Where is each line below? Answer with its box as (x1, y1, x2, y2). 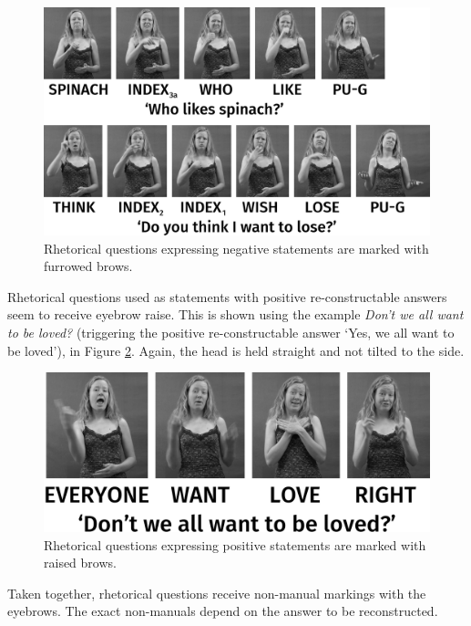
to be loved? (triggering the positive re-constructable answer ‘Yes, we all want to (7, 323, 455, 342)
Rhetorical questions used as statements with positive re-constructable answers (7, 287, 447, 306)
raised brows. (44, 553, 117, 572)
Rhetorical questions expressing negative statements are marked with (44, 238, 429, 257)
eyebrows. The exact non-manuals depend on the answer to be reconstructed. (7, 601, 438, 621)
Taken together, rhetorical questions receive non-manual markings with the (7, 583, 426, 602)
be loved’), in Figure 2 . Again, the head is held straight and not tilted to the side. (7, 340, 465, 360)
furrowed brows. (44, 256, 133, 276)
